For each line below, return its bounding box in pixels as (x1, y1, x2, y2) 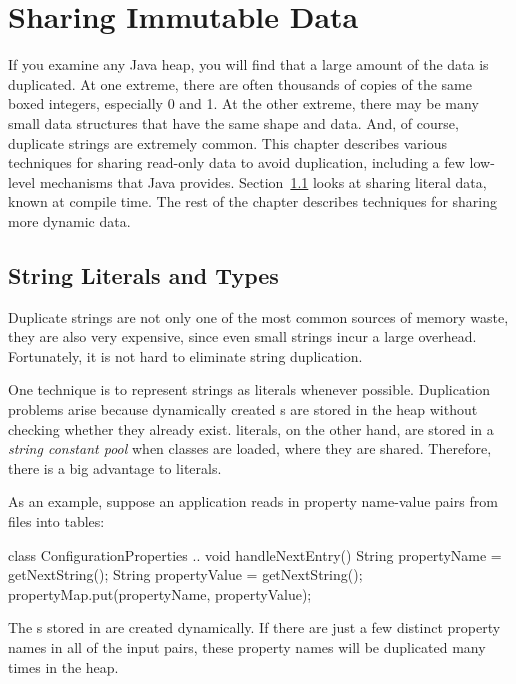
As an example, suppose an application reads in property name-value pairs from (8, 491, 498, 512)
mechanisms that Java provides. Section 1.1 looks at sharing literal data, (39, 171, 487, 192)
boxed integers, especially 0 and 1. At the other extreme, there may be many (8, 93, 479, 114)
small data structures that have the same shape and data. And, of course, (8, 112, 459, 133)
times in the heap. (8, 656, 119, 677)
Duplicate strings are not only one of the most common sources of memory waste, (8, 306, 509, 327)
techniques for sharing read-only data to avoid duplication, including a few (8, 152, 465, 173)
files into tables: (8, 511, 105, 532)
